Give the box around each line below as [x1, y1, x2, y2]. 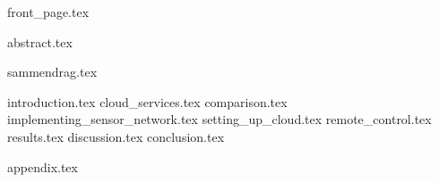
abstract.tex [7, 32, 73, 51]
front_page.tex [7, 3, 90, 21]
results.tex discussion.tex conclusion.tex [7, 127, 225, 145]
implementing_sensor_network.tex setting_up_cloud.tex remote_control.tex [7, 110, 432, 128]
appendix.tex [7, 157, 78, 176]
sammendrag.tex [7, 62, 98, 81]
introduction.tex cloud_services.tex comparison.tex [7, 92, 288, 111]
